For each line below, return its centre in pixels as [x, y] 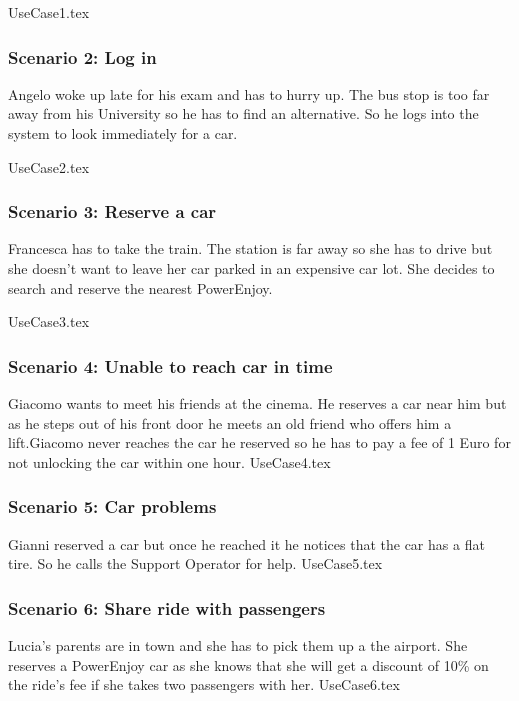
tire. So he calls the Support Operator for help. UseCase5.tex [195, 563]
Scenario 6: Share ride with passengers [167, 607]
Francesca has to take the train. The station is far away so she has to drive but [250, 248]
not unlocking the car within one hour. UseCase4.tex [169, 461]
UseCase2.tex [49, 166]
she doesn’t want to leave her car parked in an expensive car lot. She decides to [251, 268]
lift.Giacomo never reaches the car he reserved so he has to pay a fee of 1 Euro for [259, 442]
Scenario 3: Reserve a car [112, 211]
